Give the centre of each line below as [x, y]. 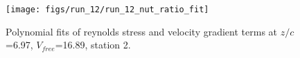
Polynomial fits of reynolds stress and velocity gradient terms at [142, 31]
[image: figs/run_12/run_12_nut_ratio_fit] [107, 10]
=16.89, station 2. [93, 45]
